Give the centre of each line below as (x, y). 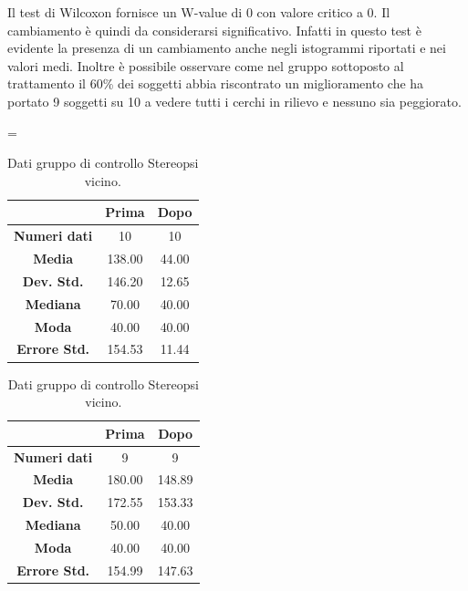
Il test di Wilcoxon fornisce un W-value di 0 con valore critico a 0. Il (199, 12)
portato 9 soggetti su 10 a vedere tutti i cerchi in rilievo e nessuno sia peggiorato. (234, 101)
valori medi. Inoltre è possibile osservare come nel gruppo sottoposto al (206, 65)
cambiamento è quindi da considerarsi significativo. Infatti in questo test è (214, 30)
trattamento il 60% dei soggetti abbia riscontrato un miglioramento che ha (216, 83)
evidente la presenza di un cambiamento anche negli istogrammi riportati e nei (227, 48)
